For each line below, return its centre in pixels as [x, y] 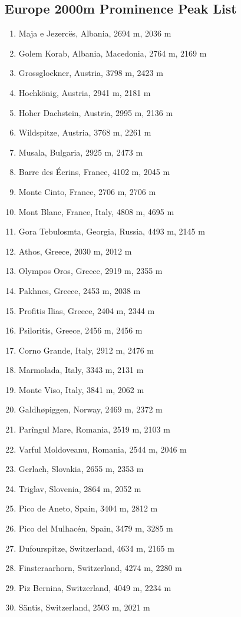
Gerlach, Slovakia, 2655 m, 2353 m [81, 469]
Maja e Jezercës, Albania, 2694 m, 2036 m [95, 33]
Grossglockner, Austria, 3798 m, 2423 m [91, 73]
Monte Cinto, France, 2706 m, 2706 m [87, 191]
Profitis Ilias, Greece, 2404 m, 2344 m [87, 310]
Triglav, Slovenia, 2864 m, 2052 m [80, 488]
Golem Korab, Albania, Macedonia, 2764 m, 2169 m [113, 53]
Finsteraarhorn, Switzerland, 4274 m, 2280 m [100, 568]
